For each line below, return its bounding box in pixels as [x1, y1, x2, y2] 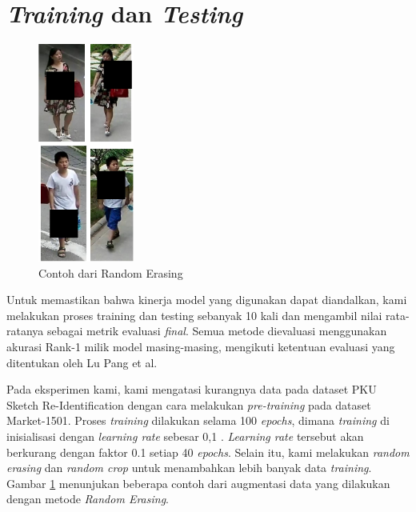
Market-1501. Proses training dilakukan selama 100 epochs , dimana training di [6, 412, 390, 429]
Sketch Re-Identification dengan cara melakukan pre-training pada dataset [6, 396, 371, 413]
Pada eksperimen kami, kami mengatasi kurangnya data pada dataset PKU [6, 381, 377, 398]
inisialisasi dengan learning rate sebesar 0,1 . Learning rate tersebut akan [6, 428, 364, 444]
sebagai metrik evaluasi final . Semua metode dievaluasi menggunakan [46, 322, 387, 339]
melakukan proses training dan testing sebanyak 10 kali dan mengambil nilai [6, 306, 382, 323]
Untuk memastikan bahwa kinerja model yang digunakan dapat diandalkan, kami [6, 291, 407, 308]
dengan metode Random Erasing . [6, 490, 169, 507]
